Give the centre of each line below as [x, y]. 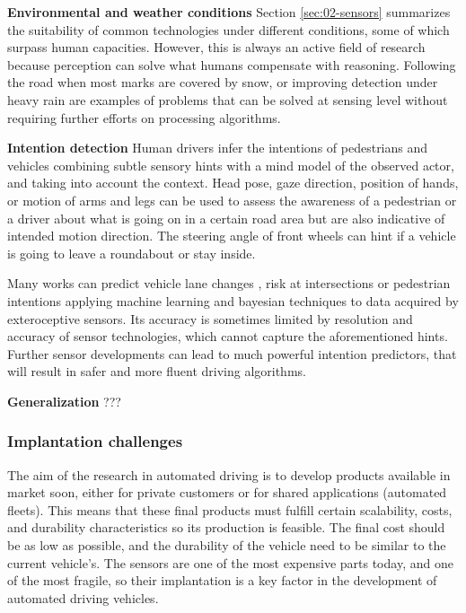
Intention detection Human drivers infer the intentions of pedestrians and [218, 148]
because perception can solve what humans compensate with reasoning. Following [232, 64]
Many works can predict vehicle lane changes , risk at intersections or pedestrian [229, 283]
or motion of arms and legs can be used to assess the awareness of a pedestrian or [232, 200]
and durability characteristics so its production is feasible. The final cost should [226, 527]
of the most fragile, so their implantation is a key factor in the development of [222, 580]
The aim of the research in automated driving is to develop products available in [229, 474]
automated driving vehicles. [83, 597]
